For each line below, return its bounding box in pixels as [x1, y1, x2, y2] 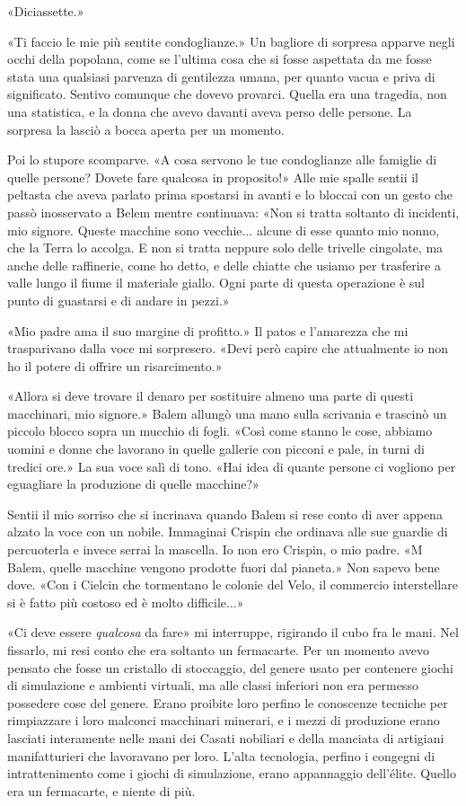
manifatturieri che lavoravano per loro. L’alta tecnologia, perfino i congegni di [7, 746, 435, 765]
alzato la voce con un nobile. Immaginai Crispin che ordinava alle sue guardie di [7, 522, 448, 541]
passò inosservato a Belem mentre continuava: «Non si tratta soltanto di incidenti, [7, 202, 460, 221]
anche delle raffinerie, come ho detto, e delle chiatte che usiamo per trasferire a [7, 255, 441, 274]
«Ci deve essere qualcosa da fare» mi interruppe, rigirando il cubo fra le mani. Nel [7, 623, 459, 642]
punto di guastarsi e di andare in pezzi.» [7, 290, 230, 309]
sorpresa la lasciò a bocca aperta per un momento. [7, 120, 285, 138]
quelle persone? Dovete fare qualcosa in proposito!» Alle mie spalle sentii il [7, 167, 419, 186]
